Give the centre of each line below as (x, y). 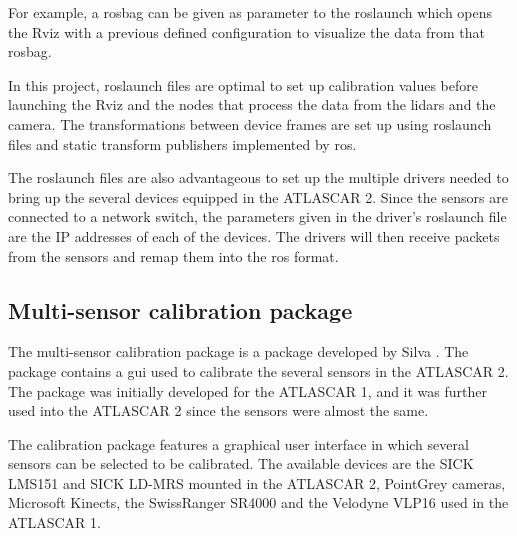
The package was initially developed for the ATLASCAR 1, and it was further (247, 390)
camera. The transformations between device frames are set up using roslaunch (250, 123)
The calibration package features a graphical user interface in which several (238, 443)
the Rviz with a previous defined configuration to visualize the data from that (246, 31)
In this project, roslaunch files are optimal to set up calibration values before (243, 84)
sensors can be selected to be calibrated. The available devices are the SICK (241, 463)
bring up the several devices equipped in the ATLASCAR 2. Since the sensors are (258, 196)
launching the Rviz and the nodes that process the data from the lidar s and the (252, 104)
